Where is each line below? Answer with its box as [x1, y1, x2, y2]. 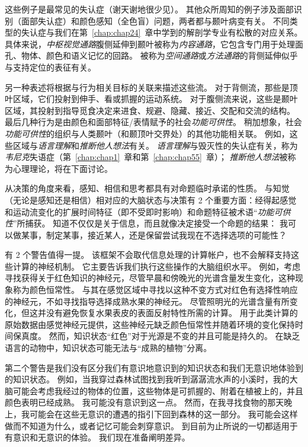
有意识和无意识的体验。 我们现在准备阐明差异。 [5, 431, 190, 443]
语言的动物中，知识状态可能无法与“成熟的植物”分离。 [5, 341, 212, 354]
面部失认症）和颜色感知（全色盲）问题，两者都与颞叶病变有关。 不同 [21, 14, 290, 27]
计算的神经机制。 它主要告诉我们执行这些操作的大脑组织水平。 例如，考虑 [12, 260, 301, 272]
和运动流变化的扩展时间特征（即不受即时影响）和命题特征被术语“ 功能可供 [5, 205, 291, 218]
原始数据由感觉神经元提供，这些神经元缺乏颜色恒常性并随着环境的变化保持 [5, 318, 295, 330]
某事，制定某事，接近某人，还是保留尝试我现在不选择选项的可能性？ [21, 228, 287, 241]
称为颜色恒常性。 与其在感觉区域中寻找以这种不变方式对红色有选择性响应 [12, 283, 298, 296]
